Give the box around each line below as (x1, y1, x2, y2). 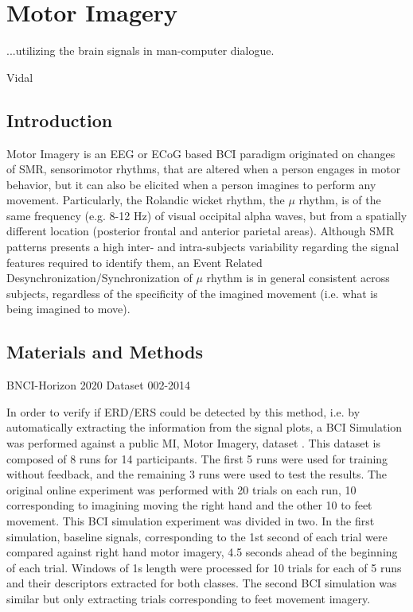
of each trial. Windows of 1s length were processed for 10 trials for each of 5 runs (6, 559, 402, 575)
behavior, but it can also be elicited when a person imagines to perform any (6, 176, 376, 192)
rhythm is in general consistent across (206, 269, 390, 286)
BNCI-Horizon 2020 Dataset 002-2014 (6, 377, 191, 393)
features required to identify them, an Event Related (6, 254, 263, 270)
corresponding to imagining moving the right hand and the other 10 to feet (6, 497, 372, 513)
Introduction (6, 107, 113, 132)
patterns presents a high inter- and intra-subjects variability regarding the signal (6, 238, 399, 255)
